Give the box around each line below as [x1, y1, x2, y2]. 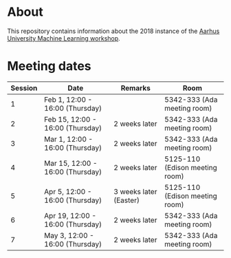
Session [10, 83, 38, 93]
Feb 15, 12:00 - [44, 114, 98, 124]
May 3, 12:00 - [44, 230, 94, 240]
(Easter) [113, 195, 140, 205]
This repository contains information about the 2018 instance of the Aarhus [7, 27, 220, 35]
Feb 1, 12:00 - [44, 94, 93, 104]
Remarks [120, 83, 151, 93]
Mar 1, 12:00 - [44, 134, 93, 144]
